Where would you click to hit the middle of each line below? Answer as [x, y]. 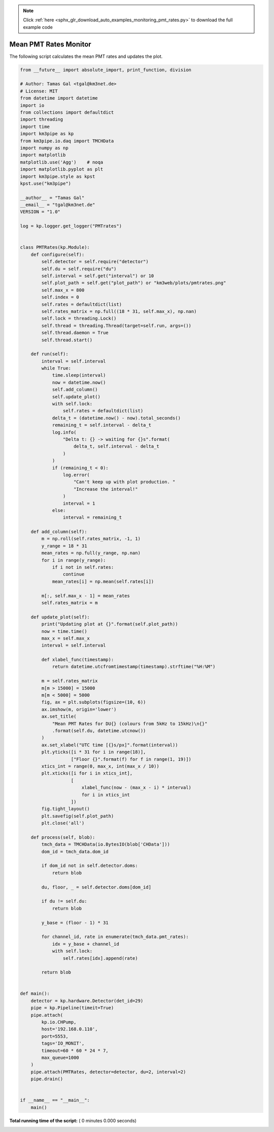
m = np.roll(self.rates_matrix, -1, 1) [91, 539]
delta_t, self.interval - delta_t [116, 446]
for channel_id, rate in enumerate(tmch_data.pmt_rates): [115, 937]
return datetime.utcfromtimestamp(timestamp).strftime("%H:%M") [134, 667]
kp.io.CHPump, [59, 1022]
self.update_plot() [76, 397]
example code [38, 27]
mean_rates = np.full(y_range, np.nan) [91, 553]
